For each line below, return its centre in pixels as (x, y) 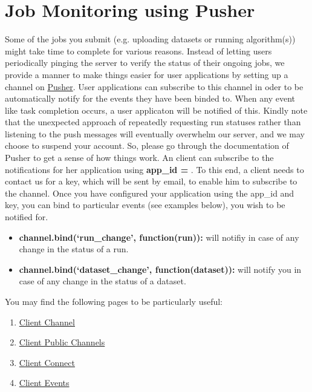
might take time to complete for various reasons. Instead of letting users (138, 51)
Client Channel (47, 322)
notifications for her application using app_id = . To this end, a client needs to (154, 169)
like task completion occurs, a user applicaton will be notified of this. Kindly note (156, 110)
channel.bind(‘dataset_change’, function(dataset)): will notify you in (160, 269)
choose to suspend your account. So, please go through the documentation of (147, 145)
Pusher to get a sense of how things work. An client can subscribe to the (139, 158)
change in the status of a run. (74, 249)
